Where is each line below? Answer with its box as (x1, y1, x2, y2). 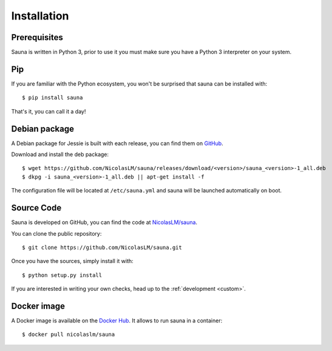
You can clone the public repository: (11, 230, 102, 237)
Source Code (11, 203, 62, 213)
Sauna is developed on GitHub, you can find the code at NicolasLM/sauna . (11, 219, 197, 226)
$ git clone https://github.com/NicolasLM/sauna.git (22, 244, 182, 251)
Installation (11, 9, 69, 22)
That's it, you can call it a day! (11, 107, 86, 115)
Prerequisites (11, 32, 63, 43)
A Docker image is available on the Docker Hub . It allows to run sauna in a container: (11, 316, 223, 324)
